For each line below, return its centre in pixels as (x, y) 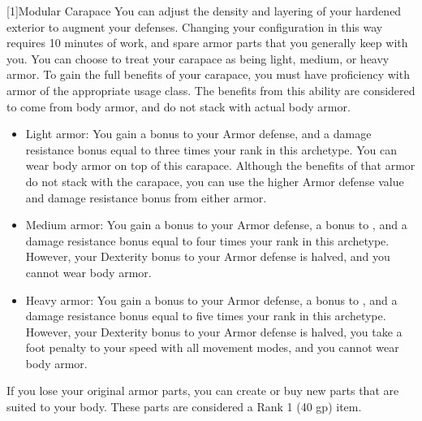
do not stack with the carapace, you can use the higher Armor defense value (215, 181)
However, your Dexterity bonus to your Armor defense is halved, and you (208, 256)
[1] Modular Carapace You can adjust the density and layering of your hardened (204, 11)
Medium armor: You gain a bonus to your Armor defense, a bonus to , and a (216, 225)
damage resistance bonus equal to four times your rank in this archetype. (207, 240)
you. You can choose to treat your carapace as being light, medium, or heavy (198, 58)
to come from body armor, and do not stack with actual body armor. (179, 106)
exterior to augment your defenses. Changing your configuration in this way (195, 26)
